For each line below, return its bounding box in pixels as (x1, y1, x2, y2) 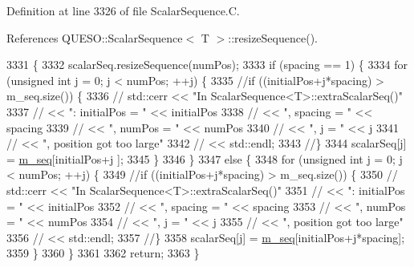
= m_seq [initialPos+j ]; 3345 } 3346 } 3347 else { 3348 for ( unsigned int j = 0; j (6, 150, 403, 167)
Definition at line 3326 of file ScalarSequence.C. (6, 2, 240, 18)
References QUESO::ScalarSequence (6, 29, 183, 46)
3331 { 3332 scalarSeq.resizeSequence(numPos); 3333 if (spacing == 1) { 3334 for (6, 56, 408, 73)
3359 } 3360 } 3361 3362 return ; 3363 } (6, 245, 200, 261)
